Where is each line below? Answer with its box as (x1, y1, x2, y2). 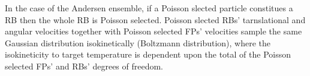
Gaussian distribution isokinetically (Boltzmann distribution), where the (5, 36, 271, 49)
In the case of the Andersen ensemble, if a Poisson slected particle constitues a (5, 2, 293, 14)
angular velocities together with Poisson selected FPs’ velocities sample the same (5, 25, 302, 37)
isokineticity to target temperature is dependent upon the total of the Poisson (5, 48, 291, 61)
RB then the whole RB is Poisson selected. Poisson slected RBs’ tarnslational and (5, 13, 306, 26)
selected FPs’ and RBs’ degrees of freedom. (5, 59, 164, 72)
